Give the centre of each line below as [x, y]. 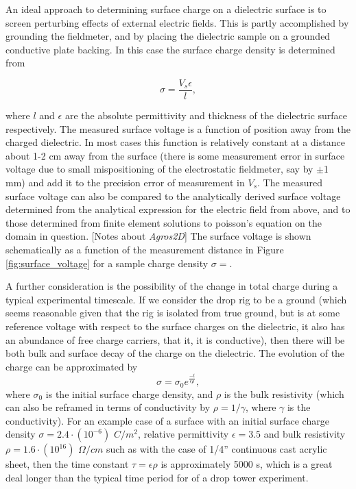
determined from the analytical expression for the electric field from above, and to [178, 209]
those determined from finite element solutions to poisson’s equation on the [164, 222]
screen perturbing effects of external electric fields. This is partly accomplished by [177, 22]
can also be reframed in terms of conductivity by [108, 407]
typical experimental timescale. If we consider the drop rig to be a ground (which [176, 299]
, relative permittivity [183, 434]
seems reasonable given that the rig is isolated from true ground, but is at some [173, 313]
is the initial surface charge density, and [129, 393]
